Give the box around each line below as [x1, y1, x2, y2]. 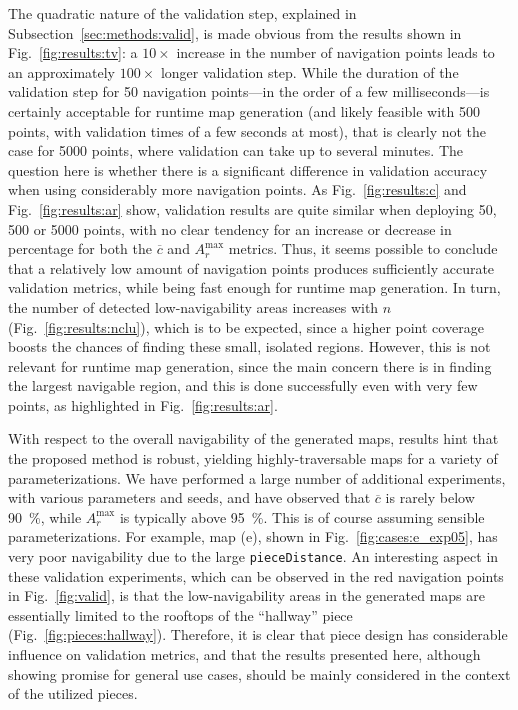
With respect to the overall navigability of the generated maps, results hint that [8, 428, 499, 449]
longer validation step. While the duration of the [160, 61, 459, 82]
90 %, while [8, 506, 82, 527]
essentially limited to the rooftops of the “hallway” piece [8, 604, 353, 625]
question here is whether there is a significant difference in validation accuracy [8, 159, 488, 180]
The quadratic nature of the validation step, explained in [8, 3, 357, 23]
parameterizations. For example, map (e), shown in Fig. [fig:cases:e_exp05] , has [8, 526, 498, 547]
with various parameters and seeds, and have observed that [8, 487, 371, 508]
